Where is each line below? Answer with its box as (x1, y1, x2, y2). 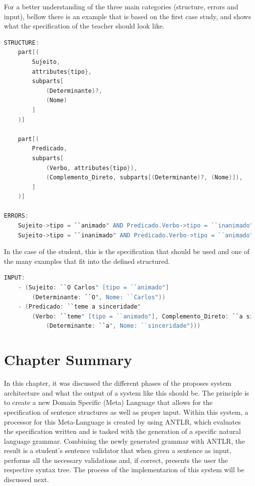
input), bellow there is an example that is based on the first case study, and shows (4, 11, 251, 21)
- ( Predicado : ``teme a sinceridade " (18, 303, 141, 311)
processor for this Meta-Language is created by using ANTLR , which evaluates (4, 416, 241, 427)
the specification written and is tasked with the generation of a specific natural (4, 426, 241, 436)
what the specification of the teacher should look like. (4, 21, 165, 31)
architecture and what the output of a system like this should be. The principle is (4, 387, 249, 398)
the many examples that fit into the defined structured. (4, 256, 170, 266)
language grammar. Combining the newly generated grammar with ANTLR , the (4, 435, 245, 446)
